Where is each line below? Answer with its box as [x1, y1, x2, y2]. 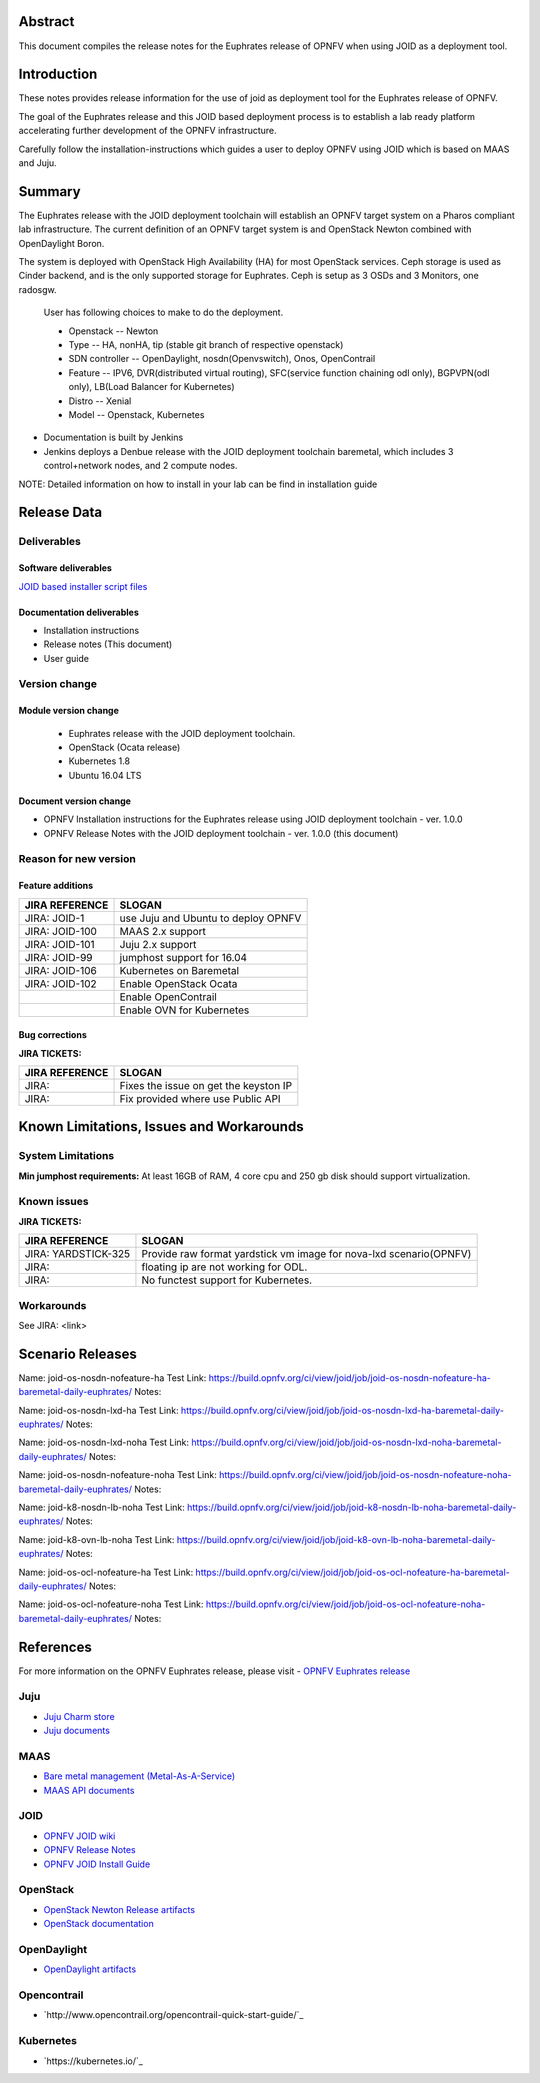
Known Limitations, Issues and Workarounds [18, 1118, 304, 1135]
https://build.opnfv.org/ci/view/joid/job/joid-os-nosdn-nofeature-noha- [218, 1469, 512, 1481]
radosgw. [18, 283, 57, 295]
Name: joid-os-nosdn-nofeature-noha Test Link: [18, 1469, 217, 1481]
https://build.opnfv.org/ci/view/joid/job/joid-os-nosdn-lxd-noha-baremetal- [191, 1436, 502, 1449]
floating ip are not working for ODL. [141, 1260, 308, 1274]
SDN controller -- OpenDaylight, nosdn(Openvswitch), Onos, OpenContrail [68, 353, 376, 365]
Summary [18, 183, 81, 200]
